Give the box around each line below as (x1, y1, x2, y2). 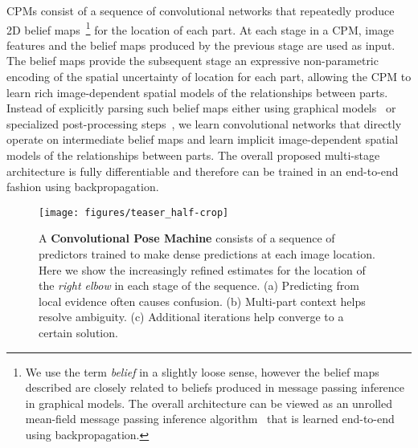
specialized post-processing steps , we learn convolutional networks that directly (6, 115, 402, 132)
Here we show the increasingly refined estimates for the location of (39, 261, 366, 278)
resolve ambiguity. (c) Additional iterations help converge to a (39, 308, 344, 325)
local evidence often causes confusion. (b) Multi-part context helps (39, 292, 366, 309)
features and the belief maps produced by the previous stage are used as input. (6, 36, 395, 53)
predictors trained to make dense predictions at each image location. (39, 246, 375, 263)
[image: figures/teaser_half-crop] (39, 206, 229, 218)
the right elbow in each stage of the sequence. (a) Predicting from (39, 277, 359, 294)
